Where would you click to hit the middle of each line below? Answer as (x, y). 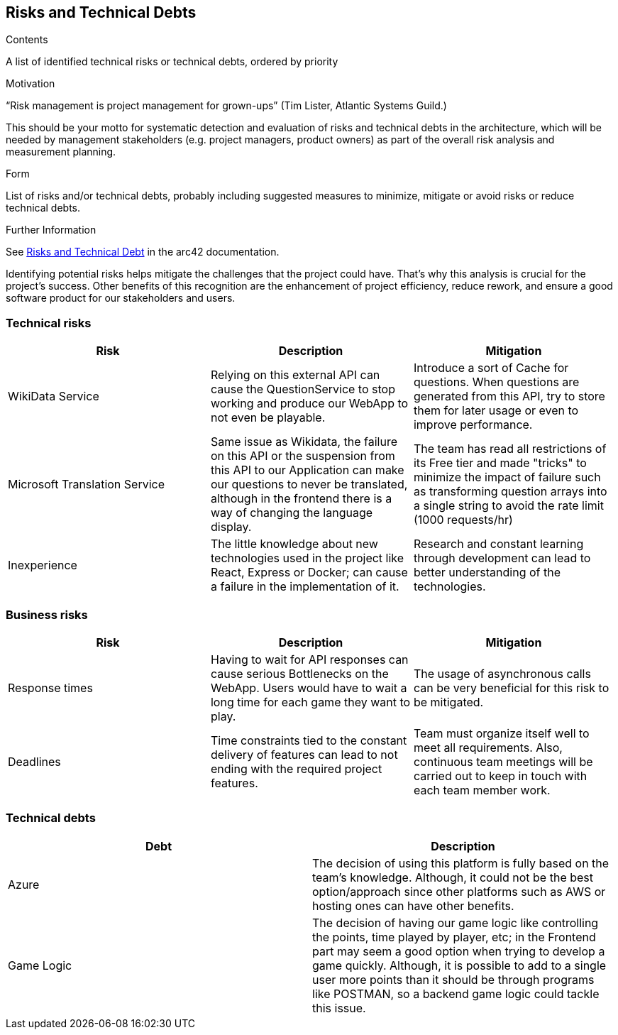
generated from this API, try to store (509, 396)
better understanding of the (487, 573)
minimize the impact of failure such (507, 477)
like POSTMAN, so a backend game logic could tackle (456, 993)
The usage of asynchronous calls (502, 673)
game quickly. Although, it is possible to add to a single (459, 965)
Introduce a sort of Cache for (491, 368)
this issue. (339, 1008)
